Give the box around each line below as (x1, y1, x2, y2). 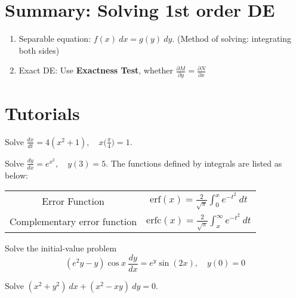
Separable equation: (18, 32, 91, 45)
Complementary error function (10, 214, 137, 229)
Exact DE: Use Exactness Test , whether (18, 64, 173, 76)
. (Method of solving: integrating (172, 32, 292, 45)
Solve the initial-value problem (5, 242, 117, 254)
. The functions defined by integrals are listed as (106, 156, 282, 169)
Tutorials (5, 100, 80, 125)
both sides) (18, 44, 60, 56)
